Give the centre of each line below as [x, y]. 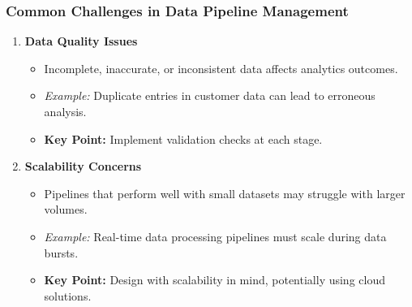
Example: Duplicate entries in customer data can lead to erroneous [210, 95]
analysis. [65, 111]
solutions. [68, 295]
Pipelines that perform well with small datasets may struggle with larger [225, 193]
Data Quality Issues [81, 41]
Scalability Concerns [83, 166]
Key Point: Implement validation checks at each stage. [183, 138]
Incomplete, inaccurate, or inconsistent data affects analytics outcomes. [221, 68]
